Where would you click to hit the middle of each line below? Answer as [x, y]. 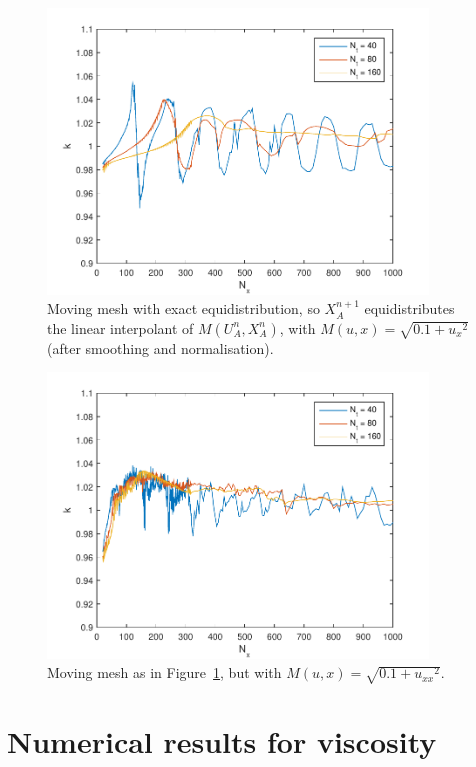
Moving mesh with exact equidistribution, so [183, 308]
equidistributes [409, 308]
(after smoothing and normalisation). [160, 347]
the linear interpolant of [120, 327]
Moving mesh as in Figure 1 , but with [164, 672]
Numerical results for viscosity [222, 741]
